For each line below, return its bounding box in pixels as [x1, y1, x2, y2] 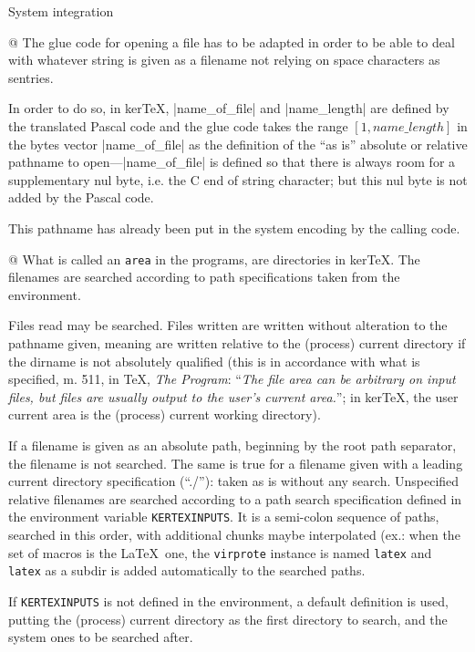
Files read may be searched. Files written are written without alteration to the [8, 316, 448, 335]
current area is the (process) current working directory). [8, 405, 321, 424]
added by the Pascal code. [8, 188, 154, 207]
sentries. [8, 67, 54, 87]
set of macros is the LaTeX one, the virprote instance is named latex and [8, 543, 432, 562]
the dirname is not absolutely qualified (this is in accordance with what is [8, 351, 420, 370]
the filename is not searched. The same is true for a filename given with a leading [8, 453, 463, 472]
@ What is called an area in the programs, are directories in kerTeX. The [8, 249, 420, 268]
